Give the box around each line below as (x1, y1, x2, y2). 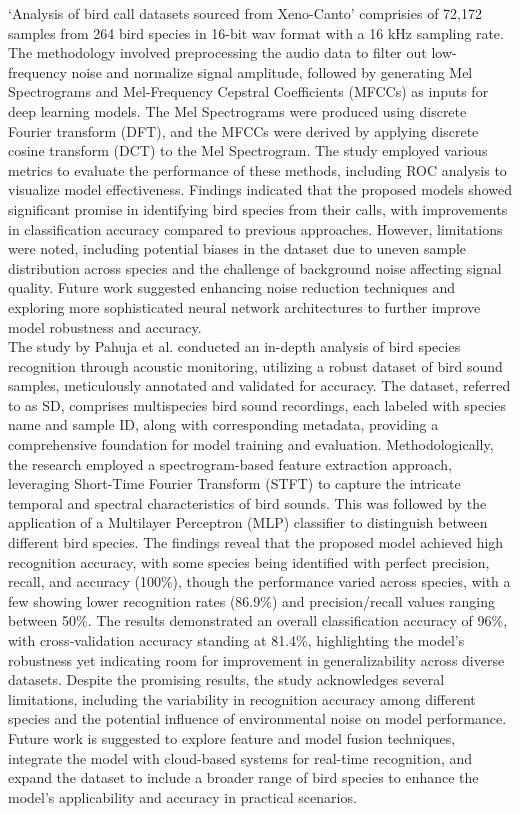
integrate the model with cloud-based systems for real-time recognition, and (8, 747, 473, 768)
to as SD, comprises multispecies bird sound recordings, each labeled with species (8, 394, 507, 415)
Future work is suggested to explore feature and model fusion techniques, (8, 727, 456, 748)
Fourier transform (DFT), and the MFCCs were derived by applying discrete (8, 120, 479, 141)
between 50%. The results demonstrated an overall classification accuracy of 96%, (8, 610, 508, 631)
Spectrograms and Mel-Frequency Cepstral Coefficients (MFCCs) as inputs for (8, 81, 489, 102)
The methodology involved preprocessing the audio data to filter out (8, 42, 427, 63)
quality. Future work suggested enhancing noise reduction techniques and (8, 277, 456, 298)
